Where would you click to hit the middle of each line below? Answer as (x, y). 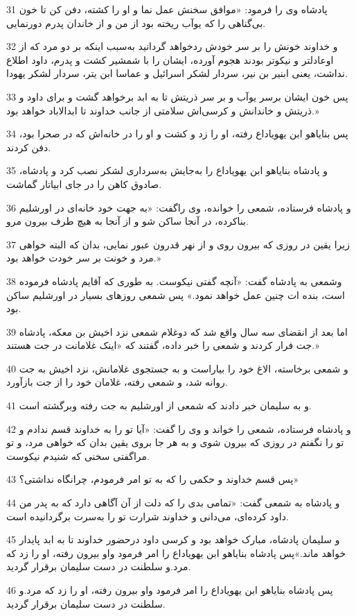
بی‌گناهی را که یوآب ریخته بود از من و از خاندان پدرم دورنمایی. (136, 23)
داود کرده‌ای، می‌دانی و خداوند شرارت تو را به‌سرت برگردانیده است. (148, 516)
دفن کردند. (29, 147)
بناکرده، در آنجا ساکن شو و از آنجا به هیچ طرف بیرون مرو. (127, 221)
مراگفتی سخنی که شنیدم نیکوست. (78, 455)
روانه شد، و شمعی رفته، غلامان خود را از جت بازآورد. (117, 382)
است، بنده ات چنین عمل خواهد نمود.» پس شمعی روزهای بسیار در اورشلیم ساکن (176, 294)
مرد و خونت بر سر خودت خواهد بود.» (84, 258)
